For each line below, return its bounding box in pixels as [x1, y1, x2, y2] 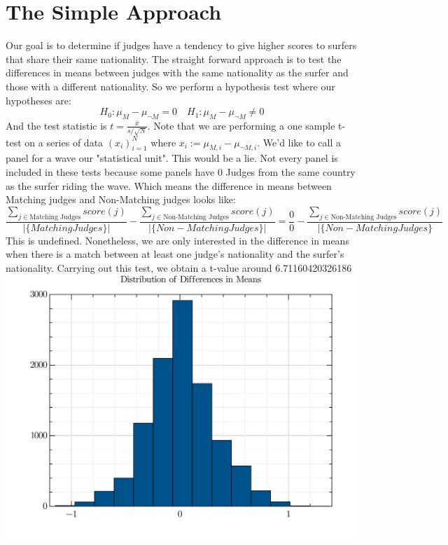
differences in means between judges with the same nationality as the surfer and [6, 65, 349, 80]
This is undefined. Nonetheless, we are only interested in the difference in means [6, 233, 349, 247]
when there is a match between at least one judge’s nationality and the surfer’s [6, 247, 344, 261]
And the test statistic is [6, 118, 107, 132]
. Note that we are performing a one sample [147, 118, 335, 132]
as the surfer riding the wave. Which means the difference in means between [6, 178, 332, 193]
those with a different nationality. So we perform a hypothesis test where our [6, 78, 335, 93]
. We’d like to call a [257, 134, 342, 149]
